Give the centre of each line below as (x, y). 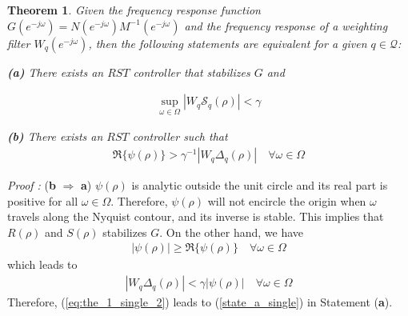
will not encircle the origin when (287, 200)
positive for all (43, 200)
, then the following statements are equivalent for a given (228, 43)
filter (19, 43)
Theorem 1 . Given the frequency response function (134, 10)
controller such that (180, 136)
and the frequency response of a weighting (286, 25)
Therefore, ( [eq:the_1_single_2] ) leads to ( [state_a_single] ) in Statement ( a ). (200, 302)
